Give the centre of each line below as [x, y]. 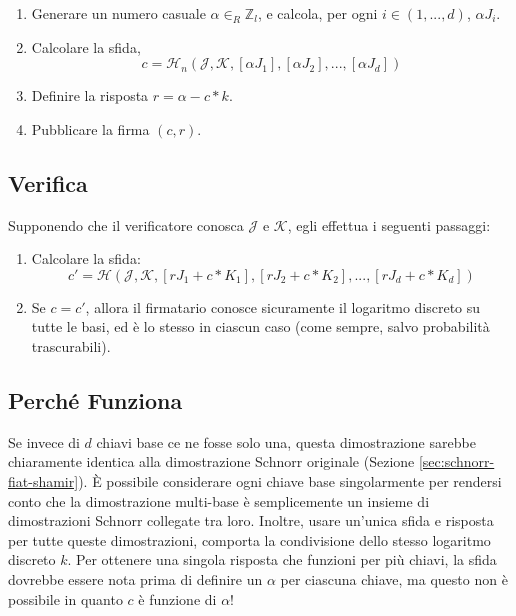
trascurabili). [71, 345]
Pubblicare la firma [90, 128]
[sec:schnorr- [456, 461]
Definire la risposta [90, 95]
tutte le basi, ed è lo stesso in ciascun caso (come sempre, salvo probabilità [260, 326]
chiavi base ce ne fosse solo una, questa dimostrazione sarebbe [286, 441]
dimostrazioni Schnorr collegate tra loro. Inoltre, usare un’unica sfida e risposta [251, 520]
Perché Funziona [95, 399]
